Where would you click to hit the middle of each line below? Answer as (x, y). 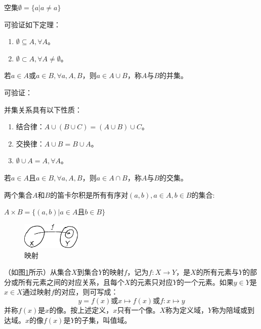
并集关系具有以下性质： (43, 109)
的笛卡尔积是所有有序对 (89, 194)
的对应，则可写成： (86, 292)
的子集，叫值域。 (103, 320)
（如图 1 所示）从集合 (38, 272)
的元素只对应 (151, 282)
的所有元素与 (217, 272)
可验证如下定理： (32, 24)
